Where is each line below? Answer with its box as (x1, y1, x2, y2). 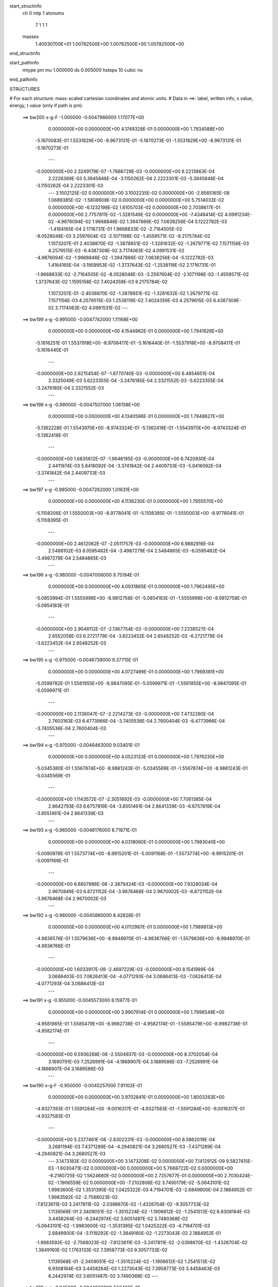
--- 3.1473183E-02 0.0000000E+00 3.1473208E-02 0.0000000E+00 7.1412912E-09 (48, 1158, 225, 1164)
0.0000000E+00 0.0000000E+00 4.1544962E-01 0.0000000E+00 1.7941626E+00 (48, 328, 224, 334)
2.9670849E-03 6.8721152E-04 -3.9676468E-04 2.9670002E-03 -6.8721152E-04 (48, 888, 222, 894)
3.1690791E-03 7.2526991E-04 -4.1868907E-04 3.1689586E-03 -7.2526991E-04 (48, 1058, 218, 1065)
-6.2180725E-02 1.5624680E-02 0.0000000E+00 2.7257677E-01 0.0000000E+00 (48, 1172, 223, 1178)
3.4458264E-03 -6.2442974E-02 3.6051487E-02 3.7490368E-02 (48, 1215, 188, 1222)
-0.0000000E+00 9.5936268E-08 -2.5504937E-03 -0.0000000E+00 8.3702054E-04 (35, 1051, 218, 1057)
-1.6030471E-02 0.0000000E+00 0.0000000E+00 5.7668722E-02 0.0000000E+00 (55, 1165, 233, 1171)
